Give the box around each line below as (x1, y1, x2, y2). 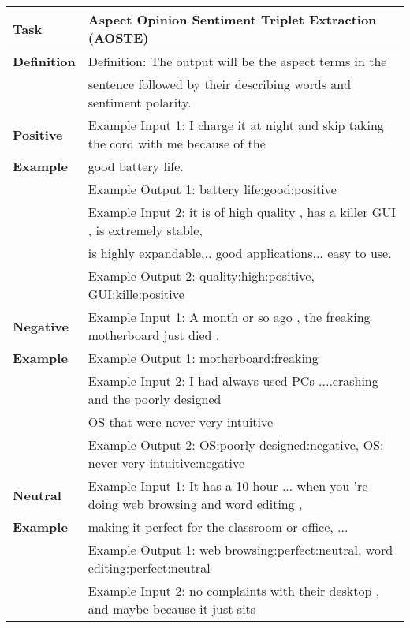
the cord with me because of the (88, 134, 266, 152)
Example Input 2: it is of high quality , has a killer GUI (88, 203, 397, 221)
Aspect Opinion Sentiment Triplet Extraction (88, 10, 377, 28)
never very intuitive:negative (88, 454, 245, 472)
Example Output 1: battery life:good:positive (88, 180, 337, 198)
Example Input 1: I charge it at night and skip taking (88, 116, 384, 134)
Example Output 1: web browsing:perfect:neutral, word (88, 540, 393, 559)
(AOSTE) (88, 28, 149, 47)
